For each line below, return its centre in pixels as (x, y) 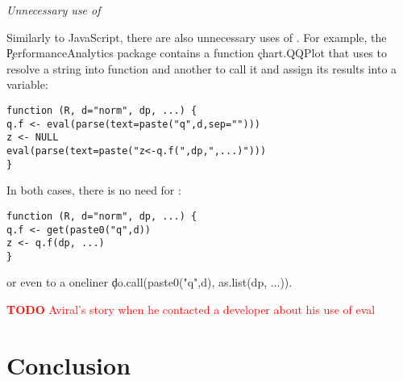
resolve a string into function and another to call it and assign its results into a (202, 68)
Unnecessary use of (54, 10)
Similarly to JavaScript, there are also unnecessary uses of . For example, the (197, 37)
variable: (27, 84)
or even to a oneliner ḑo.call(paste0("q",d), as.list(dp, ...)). (150, 282)
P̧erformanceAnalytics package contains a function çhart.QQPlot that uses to (197, 53)
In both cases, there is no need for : (94, 190)
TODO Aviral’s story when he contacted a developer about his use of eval (191, 310)
